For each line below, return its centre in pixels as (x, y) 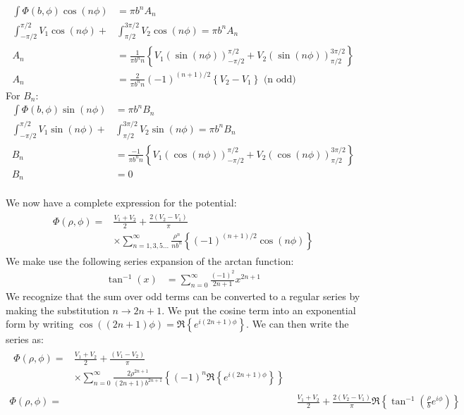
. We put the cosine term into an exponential (259, 310)
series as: (25, 339)
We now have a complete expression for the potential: (121, 202)
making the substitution (57, 310)
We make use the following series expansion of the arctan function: (150, 260)
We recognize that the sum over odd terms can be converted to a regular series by (183, 296)
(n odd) (280, 79)
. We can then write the (298, 324)
